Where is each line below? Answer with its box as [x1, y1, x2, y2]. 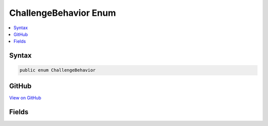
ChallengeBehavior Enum [9, 7, 116, 18]
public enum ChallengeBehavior [19, 67, 96, 73]
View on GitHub [9, 94, 42, 101]
